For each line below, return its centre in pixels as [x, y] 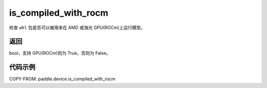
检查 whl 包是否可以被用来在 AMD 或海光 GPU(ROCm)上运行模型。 [77, 28]
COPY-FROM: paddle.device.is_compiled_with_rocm [62, 79]
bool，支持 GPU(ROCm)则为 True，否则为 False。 [60, 53]
